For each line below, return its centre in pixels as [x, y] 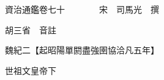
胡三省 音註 [30, 29]
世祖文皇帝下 [30, 70]
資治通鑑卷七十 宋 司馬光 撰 [82, 9]
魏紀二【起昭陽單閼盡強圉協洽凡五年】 [82, 50]
